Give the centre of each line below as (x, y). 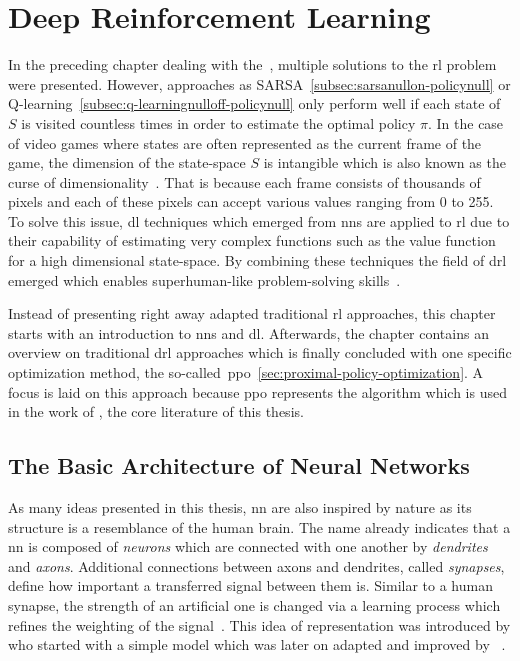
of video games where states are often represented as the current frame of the (245, 142)
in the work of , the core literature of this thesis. (156, 411)
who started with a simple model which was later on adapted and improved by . (257, 644)
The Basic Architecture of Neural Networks (239, 465)
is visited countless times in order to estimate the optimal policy (218, 122)
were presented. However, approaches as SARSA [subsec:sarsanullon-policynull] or (259, 83)
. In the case (465, 122)
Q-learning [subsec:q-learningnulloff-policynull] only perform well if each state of (254, 103)
